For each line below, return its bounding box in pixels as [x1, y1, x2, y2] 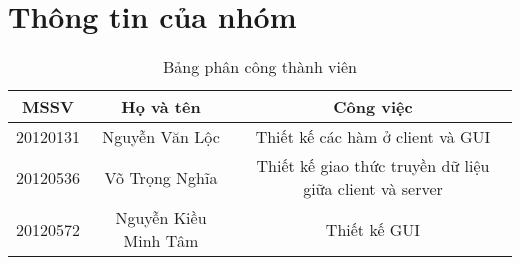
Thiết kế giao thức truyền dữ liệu [256, 154, 490, 178]
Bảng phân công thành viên [162, 55, 358, 79]
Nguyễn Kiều [115, 206, 207, 230]
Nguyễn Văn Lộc [102, 125, 220, 149]
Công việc [333, 95, 413, 119]
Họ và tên [121, 95, 201, 119]
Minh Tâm [123, 229, 199, 253]
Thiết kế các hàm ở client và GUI [255, 125, 491, 149]
